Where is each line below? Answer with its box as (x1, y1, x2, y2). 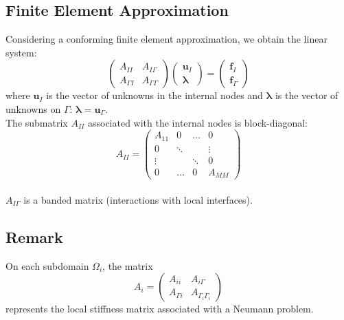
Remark (5, 226, 63, 247)
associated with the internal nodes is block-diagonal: (87, 115, 308, 129)
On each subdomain (5, 258, 89, 273)
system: (5, 45, 37, 59)
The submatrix (5, 115, 68, 129)
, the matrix (102, 258, 153, 273)
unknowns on (5, 101, 61, 116)
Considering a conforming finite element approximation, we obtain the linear (5, 32, 328, 46)
